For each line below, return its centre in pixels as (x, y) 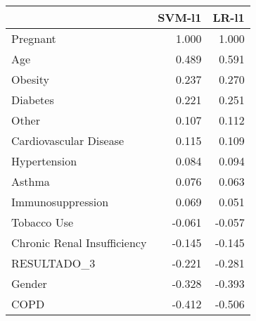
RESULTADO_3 (53, 263)
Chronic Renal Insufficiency (79, 243)
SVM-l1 (180, 17)
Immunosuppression (60, 202)
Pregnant (34, 38)
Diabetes (33, 100)
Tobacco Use (43, 222)
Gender (29, 283)
